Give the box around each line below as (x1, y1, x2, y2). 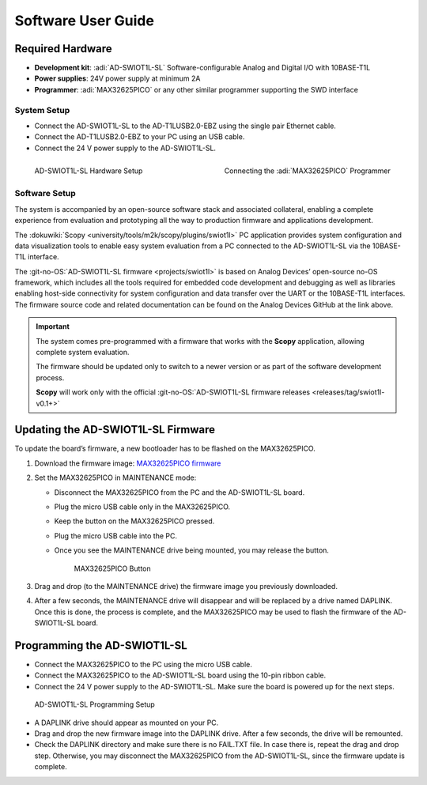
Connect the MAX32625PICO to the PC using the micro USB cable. (34, 660, 252, 670)
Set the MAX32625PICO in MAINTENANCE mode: (34, 473, 197, 482)
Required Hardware (14, 42, 112, 55)
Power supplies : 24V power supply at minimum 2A (34, 74, 201, 83)
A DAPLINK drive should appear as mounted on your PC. (34, 718, 219, 727)
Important (36, 322, 70, 331)
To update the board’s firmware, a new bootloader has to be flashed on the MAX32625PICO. (14, 443, 316, 454)
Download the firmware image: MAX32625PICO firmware (34, 459, 221, 468)
